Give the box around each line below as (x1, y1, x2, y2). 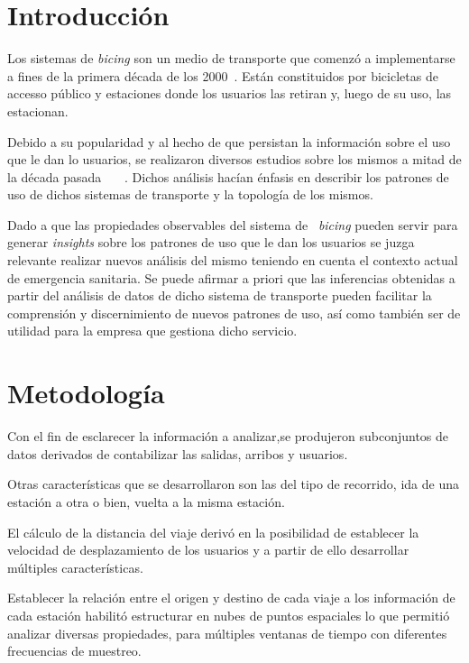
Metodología (7, 374, 165, 411)
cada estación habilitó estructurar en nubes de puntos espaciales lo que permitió (7, 605, 450, 624)
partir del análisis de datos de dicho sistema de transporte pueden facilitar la (7, 286, 432, 305)
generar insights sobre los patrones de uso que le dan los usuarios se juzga (7, 233, 415, 252)
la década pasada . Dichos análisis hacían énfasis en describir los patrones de (7, 167, 449, 186)
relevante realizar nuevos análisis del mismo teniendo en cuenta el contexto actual (7, 251, 458, 270)
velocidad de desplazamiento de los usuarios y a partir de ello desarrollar (7, 540, 409, 559)
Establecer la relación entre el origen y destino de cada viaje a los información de (7, 588, 455, 607)
